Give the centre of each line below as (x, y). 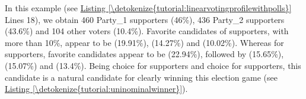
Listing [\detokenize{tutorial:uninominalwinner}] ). (96, 89)
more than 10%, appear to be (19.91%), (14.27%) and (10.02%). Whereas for (144, 42)
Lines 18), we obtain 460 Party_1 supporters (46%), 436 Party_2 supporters (145, 19)
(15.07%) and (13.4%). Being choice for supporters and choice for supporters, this (153, 65)
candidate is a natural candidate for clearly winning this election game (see (141, 77)
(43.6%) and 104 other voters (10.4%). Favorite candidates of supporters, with (147, 31)
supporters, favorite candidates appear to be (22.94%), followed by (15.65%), (144, 54)
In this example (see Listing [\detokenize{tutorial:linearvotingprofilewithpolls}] (148, 8)
